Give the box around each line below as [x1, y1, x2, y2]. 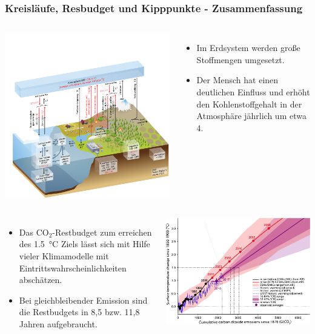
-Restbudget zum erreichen [52, 225, 152, 238]
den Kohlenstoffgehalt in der [196, 97, 302, 110]
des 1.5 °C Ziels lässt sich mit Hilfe [19, 237, 150, 250]
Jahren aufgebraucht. [19, 317, 98, 330]
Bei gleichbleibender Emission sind [19, 293, 148, 306]
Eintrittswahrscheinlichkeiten [19, 261, 127, 274]
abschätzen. [19, 273, 62, 286]
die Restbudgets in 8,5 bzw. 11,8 [19, 305, 140, 318]
